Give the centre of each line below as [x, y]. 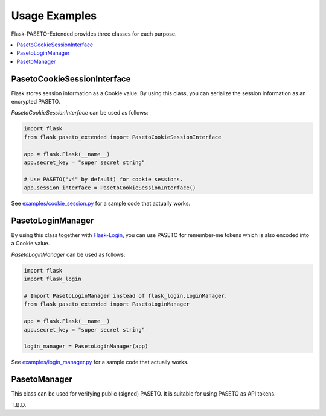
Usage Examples [54, 16]
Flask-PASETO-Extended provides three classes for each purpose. [94, 34]
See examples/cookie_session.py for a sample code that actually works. [101, 203]
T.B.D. [19, 405]
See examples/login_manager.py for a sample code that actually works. [100, 362]
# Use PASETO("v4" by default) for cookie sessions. [104, 179]
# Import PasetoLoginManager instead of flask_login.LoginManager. [126, 296]
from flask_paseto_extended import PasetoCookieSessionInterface [123, 137]
